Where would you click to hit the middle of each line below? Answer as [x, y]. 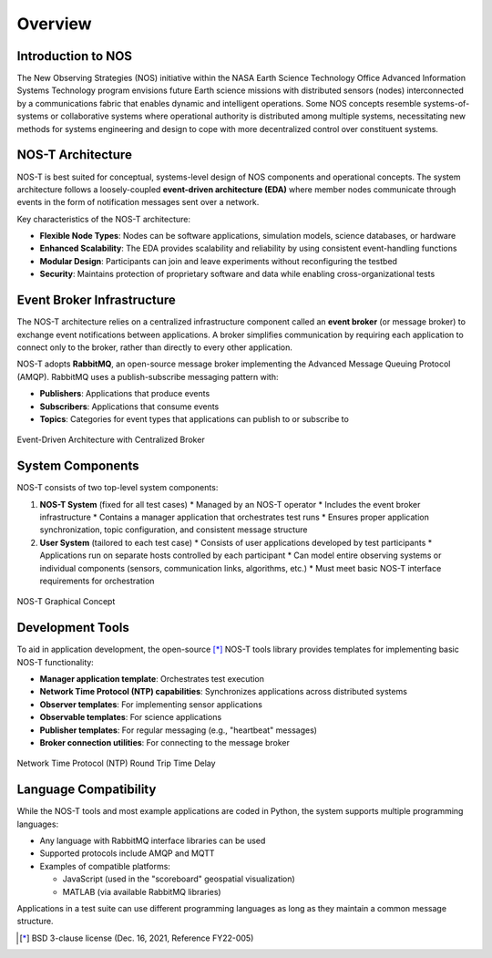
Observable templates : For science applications [131, 717]
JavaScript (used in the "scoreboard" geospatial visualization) [179, 879]
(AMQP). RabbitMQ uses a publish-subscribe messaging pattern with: [148, 376]
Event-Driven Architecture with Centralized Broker [111, 440]
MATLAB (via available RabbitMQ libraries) [142, 891]
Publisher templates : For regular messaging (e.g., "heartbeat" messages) [179, 730]
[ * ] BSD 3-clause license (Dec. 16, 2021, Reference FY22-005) [137, 938]
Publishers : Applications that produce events [125, 394]
